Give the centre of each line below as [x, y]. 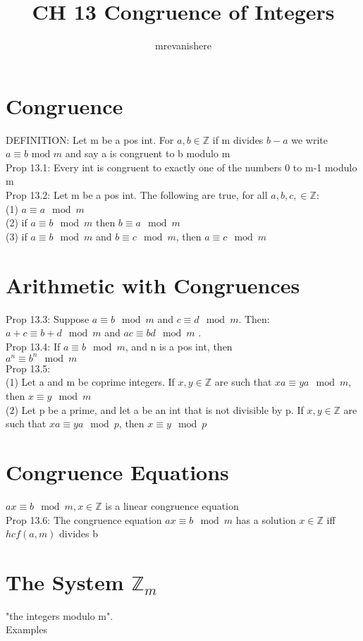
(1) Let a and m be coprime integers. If [90, 382]
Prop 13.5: [28, 368]
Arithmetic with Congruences [153, 285]
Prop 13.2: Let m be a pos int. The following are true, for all [137, 195]
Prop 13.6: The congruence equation [84, 519]
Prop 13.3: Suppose [48, 318]
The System [65, 581]
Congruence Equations [117, 471]
